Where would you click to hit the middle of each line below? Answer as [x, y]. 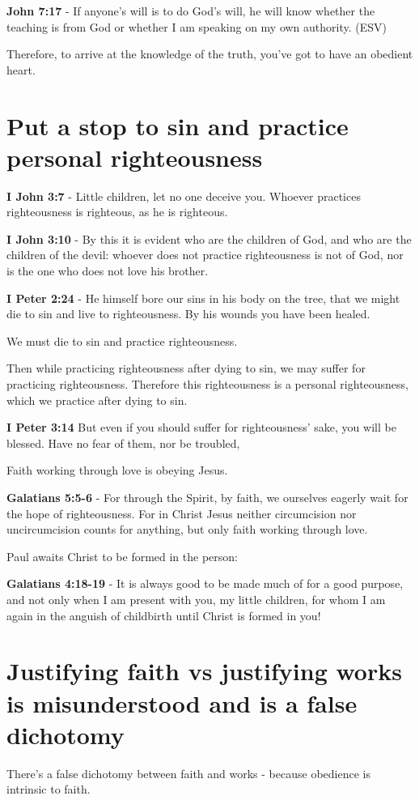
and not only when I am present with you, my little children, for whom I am [196, 599]
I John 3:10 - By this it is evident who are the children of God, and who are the [209, 238]
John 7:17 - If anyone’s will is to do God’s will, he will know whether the [191, 11]
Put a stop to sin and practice [178, 125]
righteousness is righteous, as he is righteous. [117, 212]
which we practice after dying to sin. [97, 400]
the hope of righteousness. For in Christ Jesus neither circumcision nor [182, 513]
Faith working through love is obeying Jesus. [117, 470]
